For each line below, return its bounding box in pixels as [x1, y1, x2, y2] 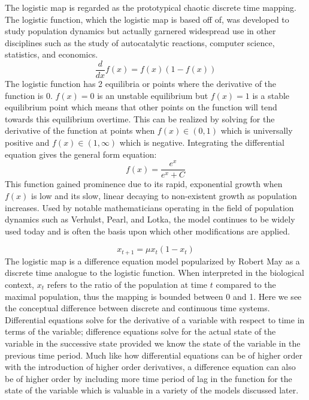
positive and [5, 136, 50, 148]
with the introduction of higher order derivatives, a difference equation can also [5, 360, 296, 373]
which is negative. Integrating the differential [119, 136, 284, 148]
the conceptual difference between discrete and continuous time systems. [5, 302, 270, 314]
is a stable [252, 89, 290, 101]
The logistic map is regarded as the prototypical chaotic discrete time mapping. [5, 1, 296, 13]
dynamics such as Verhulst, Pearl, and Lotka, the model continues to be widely [5, 213, 295, 225]
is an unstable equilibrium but [97, 89, 208, 101]
